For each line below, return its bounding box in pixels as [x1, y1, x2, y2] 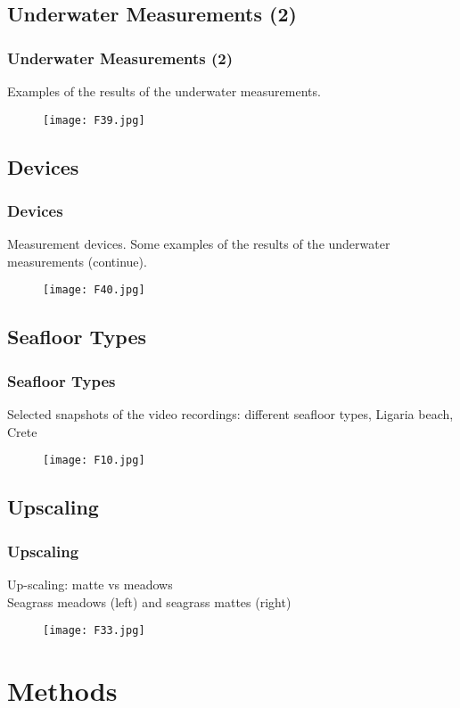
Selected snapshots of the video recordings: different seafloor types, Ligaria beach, [7, 405, 454, 424]
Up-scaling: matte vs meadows [7, 574, 173, 593]
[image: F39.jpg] [43, 113, 145, 127]
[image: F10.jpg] [43, 454, 145, 467]
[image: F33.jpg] [43, 624, 145, 638]
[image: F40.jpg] [43, 284, 145, 297]
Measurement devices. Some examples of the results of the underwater [7, 235, 390, 253]
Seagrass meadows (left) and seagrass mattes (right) [7, 592, 292, 611]
